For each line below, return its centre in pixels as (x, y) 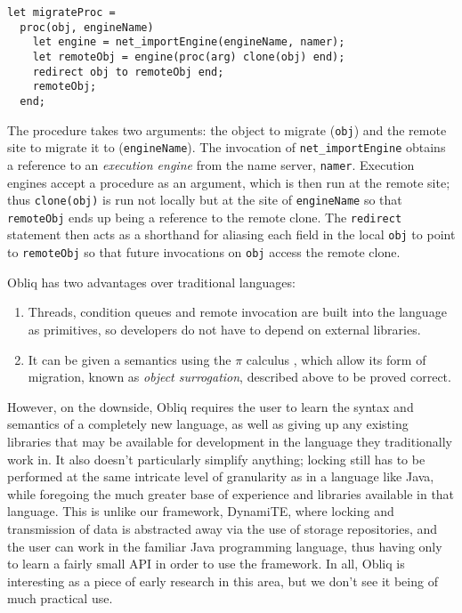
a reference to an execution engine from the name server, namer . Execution (211, 164)
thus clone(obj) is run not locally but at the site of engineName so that (205, 200)
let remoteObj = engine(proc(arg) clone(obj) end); (189, 56)
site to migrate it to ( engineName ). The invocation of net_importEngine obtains (227, 147)
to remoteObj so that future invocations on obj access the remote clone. (204, 252)
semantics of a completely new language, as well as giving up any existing (208, 424)
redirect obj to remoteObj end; (128, 72)
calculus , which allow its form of (336, 359)
